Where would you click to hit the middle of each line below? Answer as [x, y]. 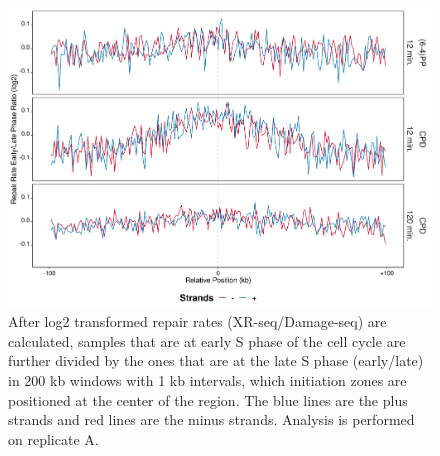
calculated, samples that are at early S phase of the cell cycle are [207, 340]
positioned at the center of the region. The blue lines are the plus [208, 399]
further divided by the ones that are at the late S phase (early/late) [216, 360]
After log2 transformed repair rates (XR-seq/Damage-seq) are [197, 321]
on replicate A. [53, 438]
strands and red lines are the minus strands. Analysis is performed [211, 419]
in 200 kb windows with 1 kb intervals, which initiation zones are [207, 380]
